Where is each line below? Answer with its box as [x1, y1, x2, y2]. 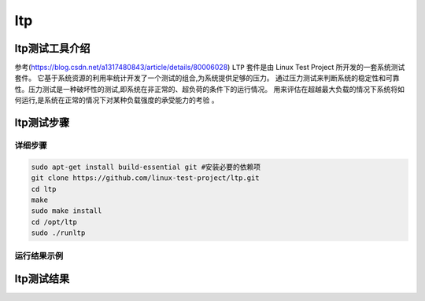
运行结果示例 [14, 250, 64, 261]
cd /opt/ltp [31, 217, 78, 226]
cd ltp [31, 185, 57, 193]
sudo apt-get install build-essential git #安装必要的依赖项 [31, 162, 261, 171]
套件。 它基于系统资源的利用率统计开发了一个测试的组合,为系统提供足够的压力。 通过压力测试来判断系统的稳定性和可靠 [14, 73, 400, 83]
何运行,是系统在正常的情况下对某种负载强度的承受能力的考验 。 [14, 95, 219, 105]
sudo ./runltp [31, 229, 86, 237]
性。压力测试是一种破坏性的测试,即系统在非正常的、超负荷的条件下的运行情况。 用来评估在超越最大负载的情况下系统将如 [14, 84, 405, 94]
